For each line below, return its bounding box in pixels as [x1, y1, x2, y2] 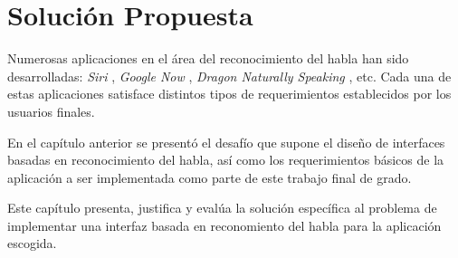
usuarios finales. [7, 101, 95, 120]
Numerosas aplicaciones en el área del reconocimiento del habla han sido [7, 49, 409, 68]
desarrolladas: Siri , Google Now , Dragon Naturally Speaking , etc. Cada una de [7, 66, 452, 85]
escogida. [7, 234, 57, 253]
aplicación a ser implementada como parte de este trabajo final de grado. [7, 167, 412, 186]
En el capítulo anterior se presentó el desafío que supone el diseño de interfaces [7, 132, 445, 151]
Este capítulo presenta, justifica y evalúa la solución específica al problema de [7, 198, 437, 217]
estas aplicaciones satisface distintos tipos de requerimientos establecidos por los [7, 84, 452, 103]
